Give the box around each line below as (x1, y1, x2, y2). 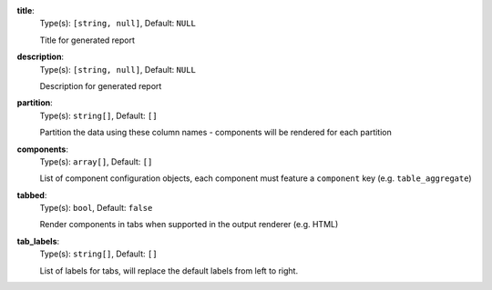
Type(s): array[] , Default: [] (39, 155, 153, 167)
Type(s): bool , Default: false (39, 203, 153, 214)
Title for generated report (39, 35, 136, 45)
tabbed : (16, 189, 47, 200)
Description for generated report (39, 80, 162, 91)
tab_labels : (16, 235, 60, 246)
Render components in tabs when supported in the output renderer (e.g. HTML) (39, 219, 339, 230)
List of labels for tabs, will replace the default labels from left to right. (39, 265, 299, 276)
